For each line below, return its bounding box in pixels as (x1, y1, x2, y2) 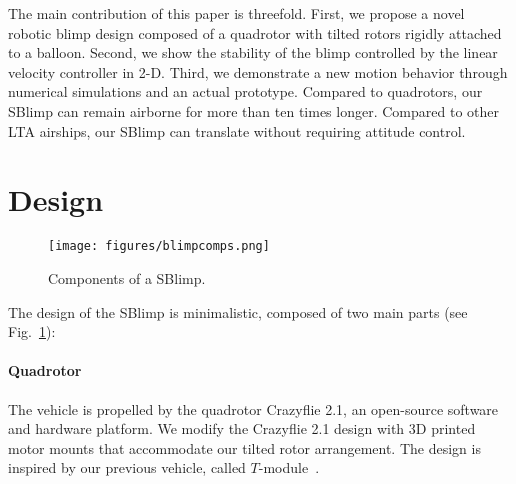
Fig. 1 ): (8, 321, 56, 342)
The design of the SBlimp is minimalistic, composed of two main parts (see (8, 301, 468, 322)
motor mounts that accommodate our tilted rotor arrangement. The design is (8, 437, 481, 458)
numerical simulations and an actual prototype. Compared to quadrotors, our (8, 81, 483, 102)
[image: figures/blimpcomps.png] (48, 239, 270, 254)
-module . (258, 457, 320, 478)
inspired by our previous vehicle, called (8, 457, 246, 478)
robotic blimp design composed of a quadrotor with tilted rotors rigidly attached (8, 22, 502, 43)
